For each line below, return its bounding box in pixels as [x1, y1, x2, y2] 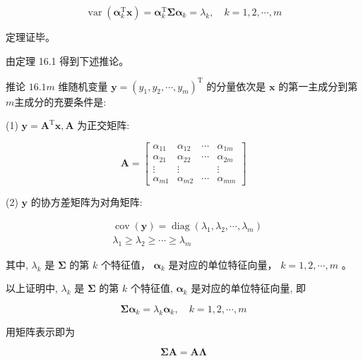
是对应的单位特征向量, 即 [191, 281, 306, 295]
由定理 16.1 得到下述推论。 [6, 53, 129, 68]
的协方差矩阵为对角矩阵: [30, 195, 143, 209]
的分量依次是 [206, 78, 266, 93]
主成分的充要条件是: [14, 94, 107, 109]
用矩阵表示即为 [6, 324, 75, 338]
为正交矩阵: [77, 118, 130, 133]
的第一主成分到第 [278, 78, 358, 93]
